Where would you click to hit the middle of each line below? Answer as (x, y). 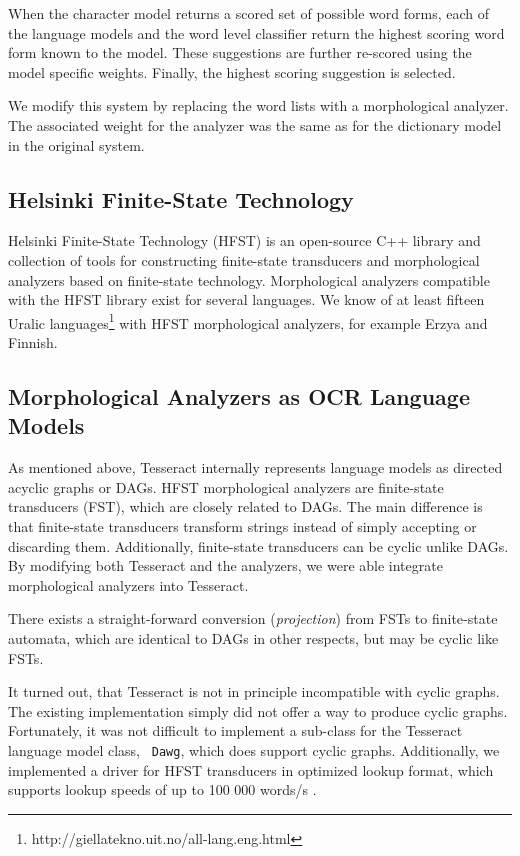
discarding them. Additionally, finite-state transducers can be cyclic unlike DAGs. (258, 545)
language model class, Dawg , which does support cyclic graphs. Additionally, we (254, 749)
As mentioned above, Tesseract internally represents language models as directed (255, 467)
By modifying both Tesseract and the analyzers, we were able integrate (225, 565)
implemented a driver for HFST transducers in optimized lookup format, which (251, 769)
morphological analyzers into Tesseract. (128, 584)
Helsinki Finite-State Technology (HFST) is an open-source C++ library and (244, 240)
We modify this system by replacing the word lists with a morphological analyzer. (258, 105)
